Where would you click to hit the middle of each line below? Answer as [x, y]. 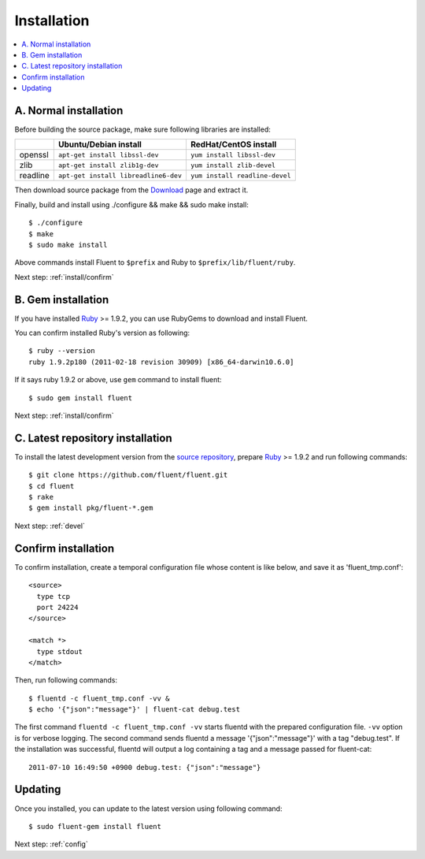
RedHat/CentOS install [233, 144]
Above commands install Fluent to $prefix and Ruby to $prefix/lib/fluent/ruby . [155, 262]
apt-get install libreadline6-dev [120, 175]
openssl [34, 155]
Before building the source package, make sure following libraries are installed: [143, 129]
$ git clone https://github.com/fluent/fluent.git [128, 475]
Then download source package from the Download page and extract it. [131, 190]
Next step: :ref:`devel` [50, 526]
